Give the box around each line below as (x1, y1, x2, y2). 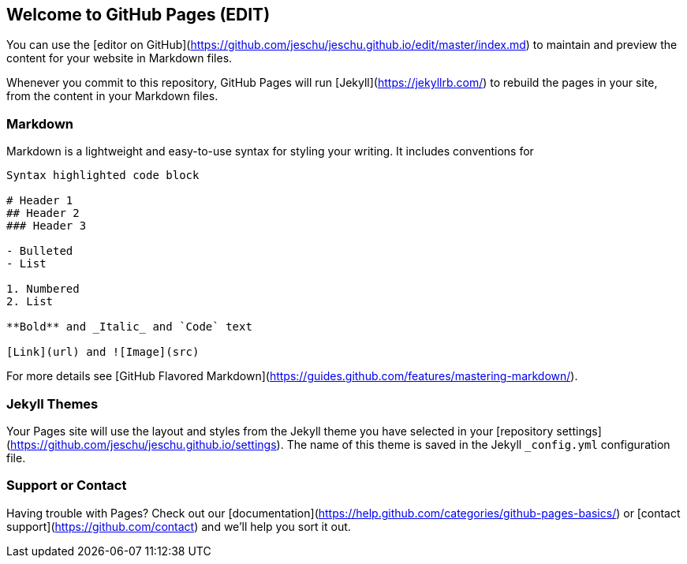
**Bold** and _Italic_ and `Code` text (6, 320, 252, 334)
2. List (6, 295, 54, 308)
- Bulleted (6, 245, 73, 258)
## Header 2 (6, 207, 80, 220)
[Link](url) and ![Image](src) (6, 345, 200, 359)
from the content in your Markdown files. (6, 89, 218, 103)
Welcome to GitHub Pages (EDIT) (6, 5, 271, 24)
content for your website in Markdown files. (6, 51, 233, 65)
